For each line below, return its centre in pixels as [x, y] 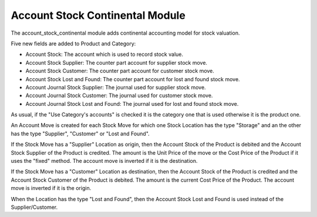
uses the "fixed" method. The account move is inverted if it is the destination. [104, 161]
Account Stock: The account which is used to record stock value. [104, 54]
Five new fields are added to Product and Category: [73, 44]
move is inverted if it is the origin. [51, 188]
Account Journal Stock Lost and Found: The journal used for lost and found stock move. [132, 104]
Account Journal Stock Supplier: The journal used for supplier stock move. [116, 87]
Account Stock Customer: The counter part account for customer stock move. [120, 71]
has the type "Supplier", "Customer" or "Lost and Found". [80, 133]
